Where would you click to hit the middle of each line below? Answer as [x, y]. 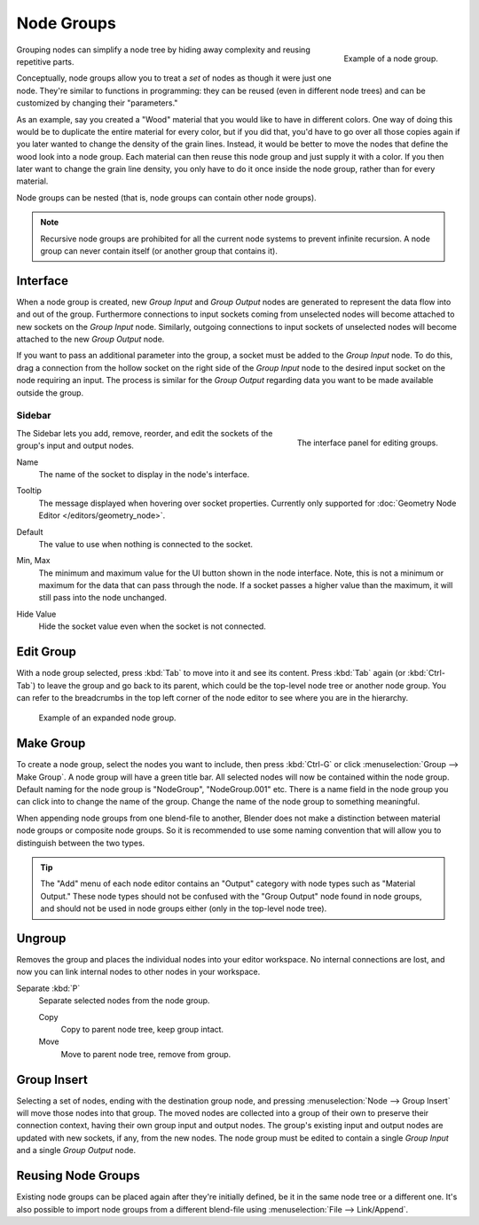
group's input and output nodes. [75, 446]
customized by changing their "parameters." [97, 103]
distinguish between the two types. [81, 843]
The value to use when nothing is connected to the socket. [145, 544]
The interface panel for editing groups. [368, 443]
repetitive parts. [45, 61]
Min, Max [33, 561]
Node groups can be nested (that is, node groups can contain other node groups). [166, 197]
